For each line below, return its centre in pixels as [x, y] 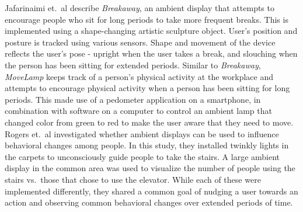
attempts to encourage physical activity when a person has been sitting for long [147, 88]
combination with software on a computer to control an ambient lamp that [138, 111]
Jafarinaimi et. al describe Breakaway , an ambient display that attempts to [140, 8]
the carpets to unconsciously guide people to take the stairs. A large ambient [142, 156]
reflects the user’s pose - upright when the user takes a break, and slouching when [151, 53]
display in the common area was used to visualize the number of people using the [150, 168]
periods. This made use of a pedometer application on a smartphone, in [133, 99]
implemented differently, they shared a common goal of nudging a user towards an [151, 191]
